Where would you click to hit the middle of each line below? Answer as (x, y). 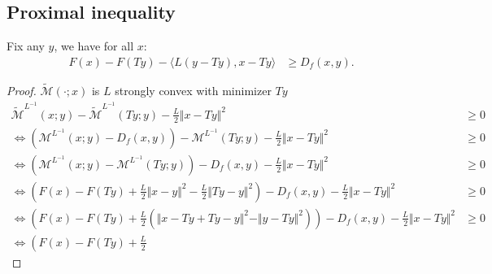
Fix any (26, 46)
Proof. (22, 91)
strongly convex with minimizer (193, 91)
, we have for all (94, 46)
